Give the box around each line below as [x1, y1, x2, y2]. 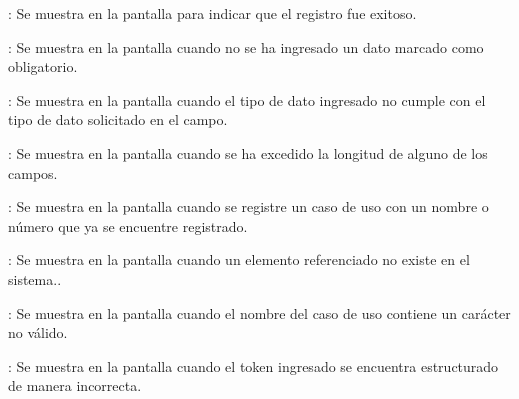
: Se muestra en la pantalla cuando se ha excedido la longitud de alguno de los [8, 142, 488, 163]
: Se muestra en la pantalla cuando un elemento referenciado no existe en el [8, 249, 470, 270]
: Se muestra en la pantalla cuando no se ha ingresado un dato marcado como [8, 36, 484, 57]
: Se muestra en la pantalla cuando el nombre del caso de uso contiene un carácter [8, 302, 511, 323]
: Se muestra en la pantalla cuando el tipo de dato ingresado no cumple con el [8, 89, 486, 110]
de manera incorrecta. [8, 375, 142, 396]
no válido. [8, 322, 68, 343]
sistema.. [8, 268, 62, 289]
